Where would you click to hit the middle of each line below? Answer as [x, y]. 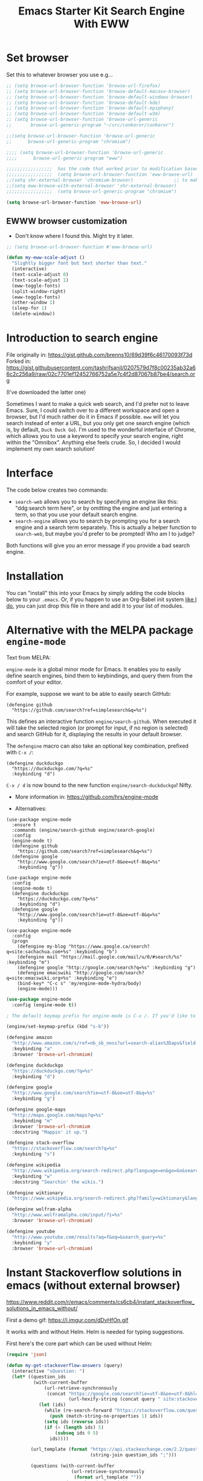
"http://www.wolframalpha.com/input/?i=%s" [67, 1215]
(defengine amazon [29, 1038]
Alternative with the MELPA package [100, 630]
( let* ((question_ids [39, 1377]
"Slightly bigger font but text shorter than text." [79, 263]
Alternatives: [31, 808]
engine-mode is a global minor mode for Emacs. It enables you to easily [94, 669]
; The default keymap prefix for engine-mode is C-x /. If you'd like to [101, 1016]
